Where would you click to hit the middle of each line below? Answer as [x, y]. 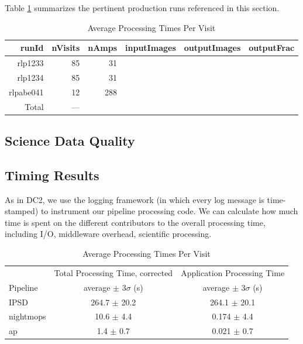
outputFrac [272, 48]
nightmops [27, 316]
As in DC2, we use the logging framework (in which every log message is [135, 199]
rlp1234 [30, 77]
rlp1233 [30, 63]
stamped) [22, 211]
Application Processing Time [233, 272]
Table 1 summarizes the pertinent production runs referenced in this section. [142, 8]
